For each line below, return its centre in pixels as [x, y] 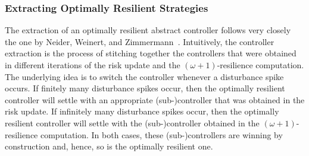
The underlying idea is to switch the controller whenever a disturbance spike [144, 76]
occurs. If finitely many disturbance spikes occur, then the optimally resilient [145, 88]
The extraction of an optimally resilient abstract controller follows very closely [148, 30]
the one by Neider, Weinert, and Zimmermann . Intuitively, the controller [140, 41]
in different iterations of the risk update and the [93, 65]
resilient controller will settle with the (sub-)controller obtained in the [132, 122]
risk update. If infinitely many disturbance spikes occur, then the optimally [142, 111]
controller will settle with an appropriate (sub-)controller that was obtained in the [155, 99]
